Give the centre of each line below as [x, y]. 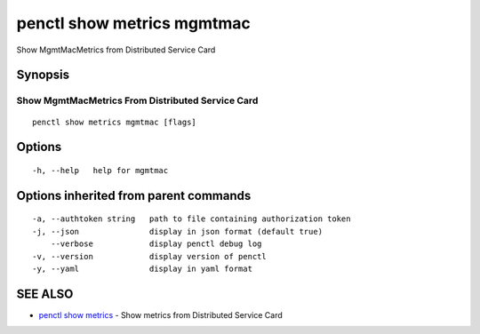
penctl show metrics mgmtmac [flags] [115, 122]
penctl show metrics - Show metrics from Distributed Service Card [161, 314]
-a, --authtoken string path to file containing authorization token [192, 219]
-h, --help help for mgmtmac [100, 170]
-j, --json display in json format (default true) [178, 231]
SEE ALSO [45, 294]
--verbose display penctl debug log [156, 244]
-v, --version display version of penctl [149, 256]
